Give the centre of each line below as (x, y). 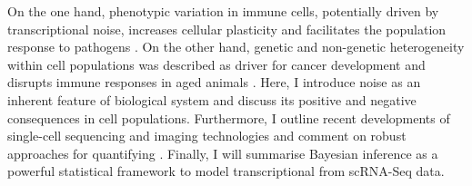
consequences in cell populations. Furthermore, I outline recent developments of (229, 117)
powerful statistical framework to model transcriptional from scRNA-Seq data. (226, 171)
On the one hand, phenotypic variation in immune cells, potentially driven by (223, 11)
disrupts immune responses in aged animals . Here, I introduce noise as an (214, 82)
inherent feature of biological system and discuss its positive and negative (212, 99)
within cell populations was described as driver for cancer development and (216, 64)
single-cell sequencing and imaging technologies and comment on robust (207, 136)
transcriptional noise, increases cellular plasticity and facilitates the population (227, 29)
